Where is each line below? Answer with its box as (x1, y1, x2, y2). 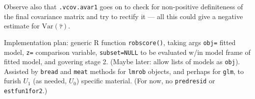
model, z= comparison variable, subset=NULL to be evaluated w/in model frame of (4, 47, 251, 57)
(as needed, (33, 75, 67, 86)
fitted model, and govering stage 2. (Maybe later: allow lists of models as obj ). (4, 56, 240, 67)
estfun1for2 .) (4, 85, 48, 96)
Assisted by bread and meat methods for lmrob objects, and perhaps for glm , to (4, 66, 244, 76)
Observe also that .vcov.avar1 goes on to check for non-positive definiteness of (4, 1, 243, 11)
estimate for (4, 21, 40, 31)
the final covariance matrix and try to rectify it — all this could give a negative (4, 11, 243, 21)
